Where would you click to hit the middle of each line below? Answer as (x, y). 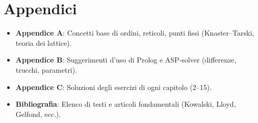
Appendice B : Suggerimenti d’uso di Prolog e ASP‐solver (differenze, (126, 60)
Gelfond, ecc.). (38, 114)
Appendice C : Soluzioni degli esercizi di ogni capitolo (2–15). (114, 87)
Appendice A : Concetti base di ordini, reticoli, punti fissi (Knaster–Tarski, (135, 33)
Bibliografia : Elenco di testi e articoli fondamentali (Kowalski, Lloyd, (126, 104)
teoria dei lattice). (44, 42)
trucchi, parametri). (46, 69)
